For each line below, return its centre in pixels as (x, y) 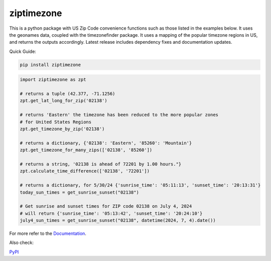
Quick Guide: (23, 51)
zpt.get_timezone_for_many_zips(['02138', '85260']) (86, 150)
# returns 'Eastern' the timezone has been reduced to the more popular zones (119, 115)
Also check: (21, 243)
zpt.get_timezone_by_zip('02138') (62, 129)
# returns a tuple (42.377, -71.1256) (67, 94)
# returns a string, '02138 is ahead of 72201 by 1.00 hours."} (101, 164)
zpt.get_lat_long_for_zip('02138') (63, 101)
